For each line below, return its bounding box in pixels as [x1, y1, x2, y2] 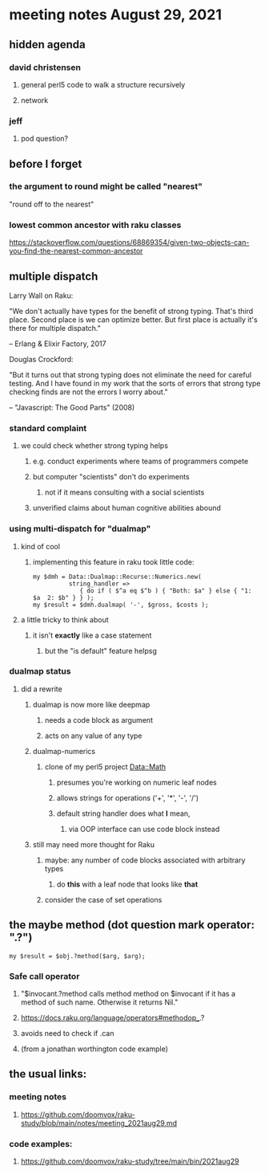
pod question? [20, 134, 69, 144]
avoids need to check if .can [20, 1028, 114, 1037]
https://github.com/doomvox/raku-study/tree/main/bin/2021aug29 [20, 1156, 239, 1166]
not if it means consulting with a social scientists [44, 487, 205, 497]
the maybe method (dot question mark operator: [9, 918, 255, 932]
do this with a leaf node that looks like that [56, 879, 199, 889]
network [20, 95, 49, 105]
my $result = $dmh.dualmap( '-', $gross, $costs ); [32, 601, 209, 609]
